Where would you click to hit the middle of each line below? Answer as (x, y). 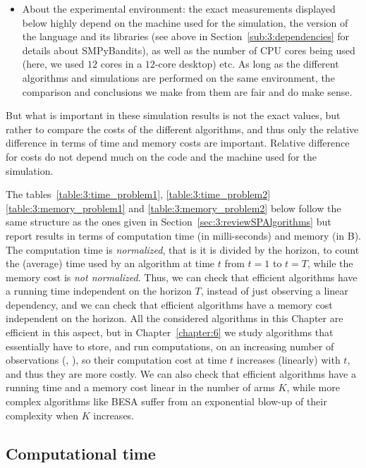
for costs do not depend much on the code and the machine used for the (161, 156)
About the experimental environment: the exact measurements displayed (179, 8)
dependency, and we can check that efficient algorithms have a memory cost (169, 304)
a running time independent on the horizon (99, 291)
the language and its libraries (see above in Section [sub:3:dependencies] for (186, 36)
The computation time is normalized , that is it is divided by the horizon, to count (183, 249)
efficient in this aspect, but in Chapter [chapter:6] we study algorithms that (170, 332)
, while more (313, 387)
